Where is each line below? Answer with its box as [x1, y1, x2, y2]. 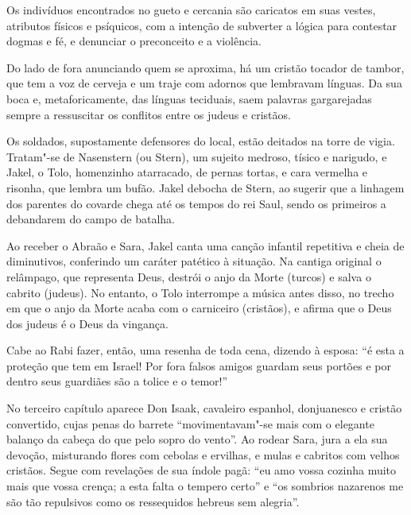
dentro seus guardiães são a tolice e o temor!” [6, 373, 228, 389]
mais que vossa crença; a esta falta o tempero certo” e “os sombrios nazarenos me [6, 478, 404, 494]
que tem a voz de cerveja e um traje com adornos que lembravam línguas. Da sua [6, 75, 402, 91]
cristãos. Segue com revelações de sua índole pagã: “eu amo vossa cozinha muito [6, 462, 397, 478]
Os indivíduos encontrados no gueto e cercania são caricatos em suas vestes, [6, 2, 376, 17]
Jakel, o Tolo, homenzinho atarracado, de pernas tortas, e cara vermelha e [6, 164, 368, 180]
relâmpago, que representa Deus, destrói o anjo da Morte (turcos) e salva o [6, 268, 371, 285]
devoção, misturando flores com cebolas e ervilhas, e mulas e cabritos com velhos [6, 446, 400, 463]
